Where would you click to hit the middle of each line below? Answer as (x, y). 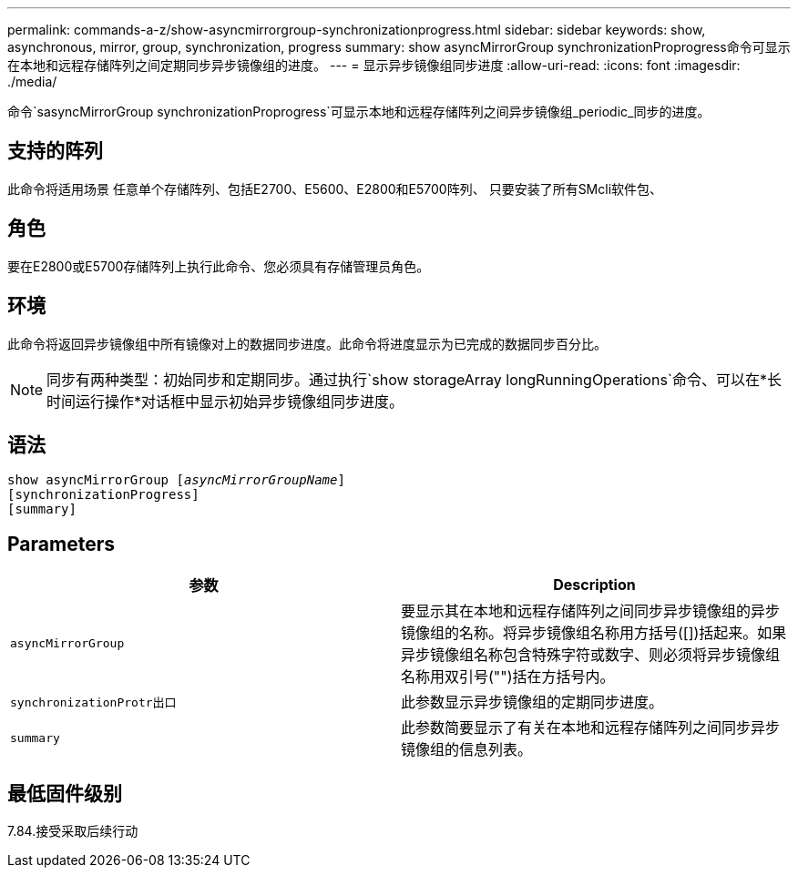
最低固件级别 (65, 793)
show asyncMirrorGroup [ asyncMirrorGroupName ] (176, 480)
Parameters (61, 544)
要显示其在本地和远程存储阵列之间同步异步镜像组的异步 (591, 611)
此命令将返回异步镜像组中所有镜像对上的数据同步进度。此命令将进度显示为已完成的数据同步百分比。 (307, 343)
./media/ (32, 81)
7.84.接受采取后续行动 (73, 831)
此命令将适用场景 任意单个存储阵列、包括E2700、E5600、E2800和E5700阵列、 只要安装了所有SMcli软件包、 (335, 188)
